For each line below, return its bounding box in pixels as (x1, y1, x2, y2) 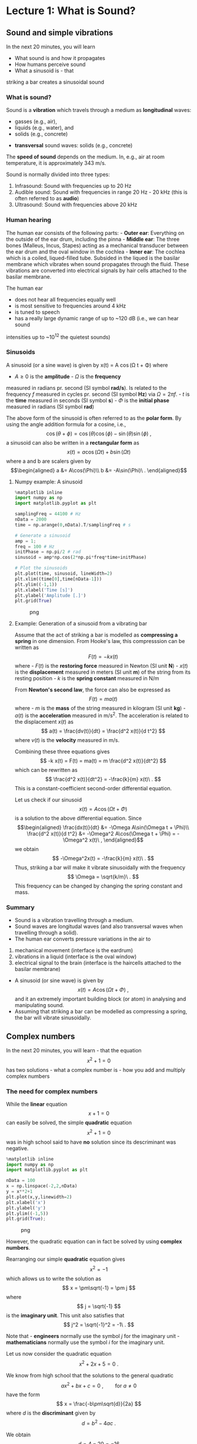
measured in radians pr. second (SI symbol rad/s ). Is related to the (6, 384, 167, 391)
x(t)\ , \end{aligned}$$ (89, 836, 144, 843)
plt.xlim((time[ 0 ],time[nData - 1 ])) (14, 576, 102, 582)
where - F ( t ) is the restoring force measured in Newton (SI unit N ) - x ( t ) (14, 663, 188, 670)
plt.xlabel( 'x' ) (6, 1200, 46, 1205)
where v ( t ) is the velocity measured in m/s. (14, 736, 119, 743)
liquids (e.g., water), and (14, 124, 74, 131)
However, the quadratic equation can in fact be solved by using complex (6, 1238, 182, 1245)
